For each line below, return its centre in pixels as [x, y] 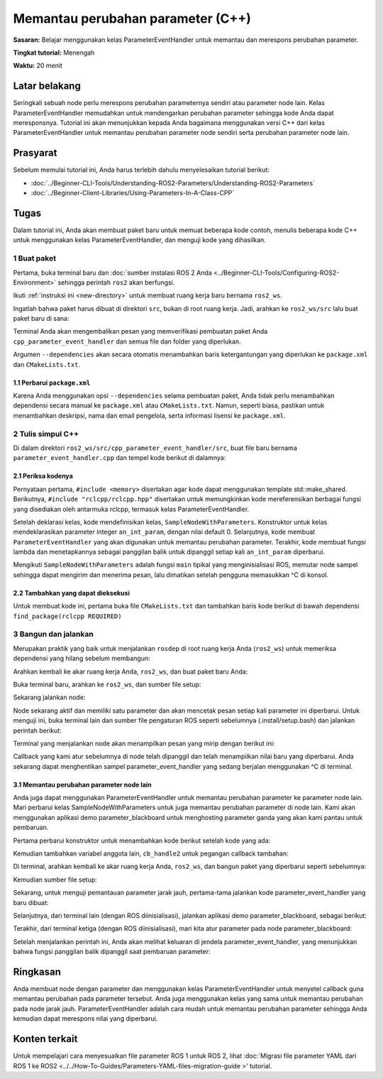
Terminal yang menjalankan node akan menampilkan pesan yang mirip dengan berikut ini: [144, 743]
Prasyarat [35, 153]
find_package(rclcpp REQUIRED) [67, 616]
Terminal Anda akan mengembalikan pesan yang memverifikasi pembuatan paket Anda [140, 332]
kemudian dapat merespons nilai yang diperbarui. [85, 1019]
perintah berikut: [37, 730]
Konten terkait [45, 1039]
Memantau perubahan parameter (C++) [132, 18]
